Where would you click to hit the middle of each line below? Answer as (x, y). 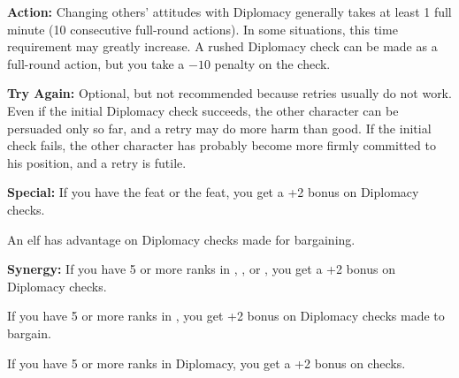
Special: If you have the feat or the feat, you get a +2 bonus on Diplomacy (213, 192)
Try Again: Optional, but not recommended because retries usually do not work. (229, 93)
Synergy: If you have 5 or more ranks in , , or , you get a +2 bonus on (201, 269)
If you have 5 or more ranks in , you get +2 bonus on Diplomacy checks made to (226, 316)
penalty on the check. (272, 63)
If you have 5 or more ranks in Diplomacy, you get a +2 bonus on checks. (207, 363)
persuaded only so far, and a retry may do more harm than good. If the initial (219, 128)
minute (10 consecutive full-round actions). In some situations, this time (203, 29)
